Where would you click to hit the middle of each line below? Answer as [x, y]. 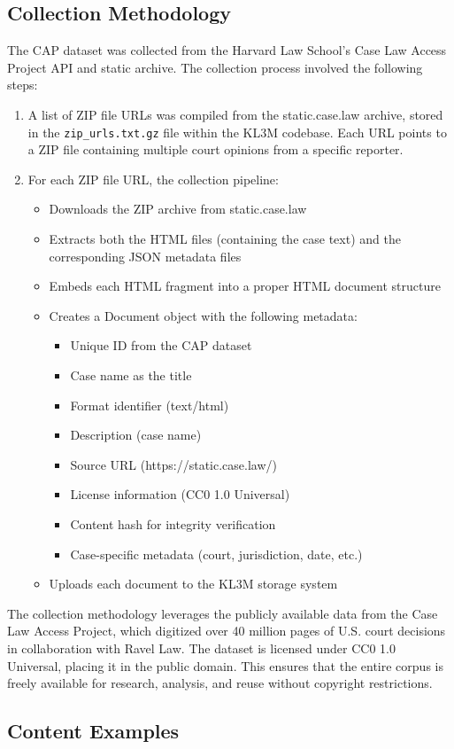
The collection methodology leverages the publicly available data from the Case [223, 613]
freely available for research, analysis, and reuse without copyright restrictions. [220, 683]
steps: [23, 85]
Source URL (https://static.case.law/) [173, 464]
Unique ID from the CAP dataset [161, 345]
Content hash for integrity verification [173, 523]
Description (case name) [136, 435]
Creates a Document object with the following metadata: [203, 315]
